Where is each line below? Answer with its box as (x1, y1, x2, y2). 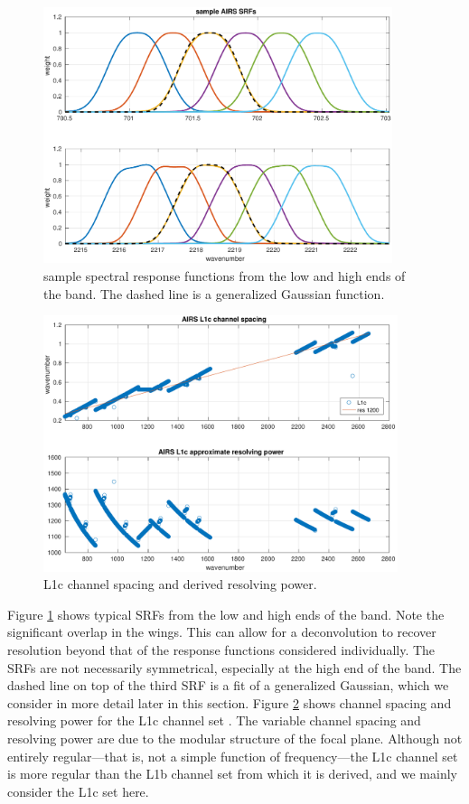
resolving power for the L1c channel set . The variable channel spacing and (7, 711, 421, 730)
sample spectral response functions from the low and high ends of (43, 266, 406, 285)
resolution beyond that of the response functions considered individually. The (7, 640, 436, 659)
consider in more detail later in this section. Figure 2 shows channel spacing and (7, 693, 452, 712)
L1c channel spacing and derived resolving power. (43, 575, 317, 594)
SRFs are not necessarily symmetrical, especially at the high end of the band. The (7, 658, 462, 677)
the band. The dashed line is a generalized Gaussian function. (43, 284, 385, 303)
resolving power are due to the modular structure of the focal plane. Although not (7, 729, 463, 748)
